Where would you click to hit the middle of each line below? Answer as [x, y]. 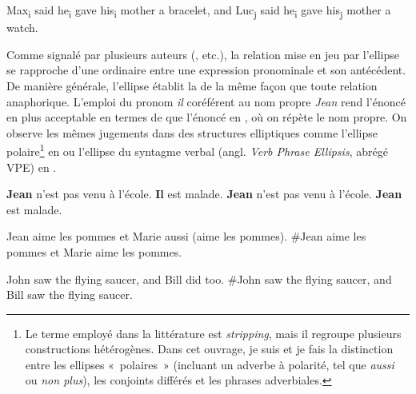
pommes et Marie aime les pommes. [94, 251]
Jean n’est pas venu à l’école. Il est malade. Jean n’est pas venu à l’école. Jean [204, 194]
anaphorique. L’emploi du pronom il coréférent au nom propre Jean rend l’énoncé [206, 101]
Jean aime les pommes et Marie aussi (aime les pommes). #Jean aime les [186, 236]
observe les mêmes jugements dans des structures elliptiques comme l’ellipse [192, 132]
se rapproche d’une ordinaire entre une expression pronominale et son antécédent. [206, 70]
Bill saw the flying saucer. [70, 295]
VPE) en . [32, 167]
